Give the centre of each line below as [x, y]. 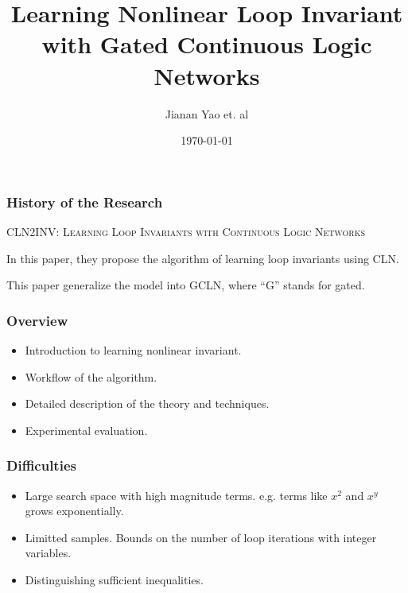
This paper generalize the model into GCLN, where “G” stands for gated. [186, 285]
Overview [37, 320]
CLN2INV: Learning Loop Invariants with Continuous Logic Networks [186, 231]
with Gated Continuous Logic [207, 44]
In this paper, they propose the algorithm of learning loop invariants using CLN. [203, 258]
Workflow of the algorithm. [91, 376]
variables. [48, 553]
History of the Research [85, 202]
